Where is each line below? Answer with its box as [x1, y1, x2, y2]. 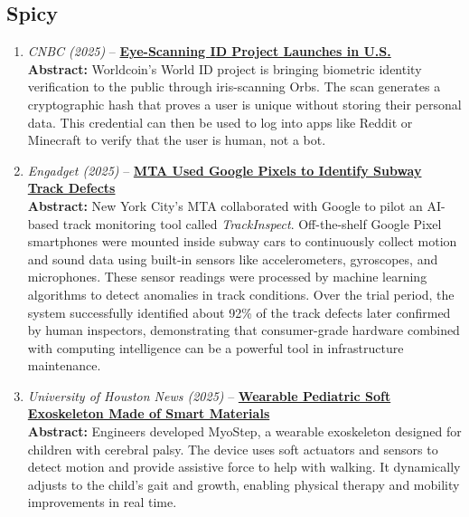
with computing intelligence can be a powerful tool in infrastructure [27, 338, 404, 357]
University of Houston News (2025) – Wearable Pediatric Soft [27, 386, 391, 405]
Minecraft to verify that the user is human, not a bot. [27, 130, 326, 149]
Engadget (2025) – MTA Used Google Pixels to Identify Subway [27, 160, 422, 179]
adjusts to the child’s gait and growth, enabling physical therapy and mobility [27, 474, 460, 493]
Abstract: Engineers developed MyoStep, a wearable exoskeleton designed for [27, 422, 462, 441]
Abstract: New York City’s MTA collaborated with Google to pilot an [27, 196, 423, 215]
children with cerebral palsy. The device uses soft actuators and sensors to [27, 439, 438, 458]
